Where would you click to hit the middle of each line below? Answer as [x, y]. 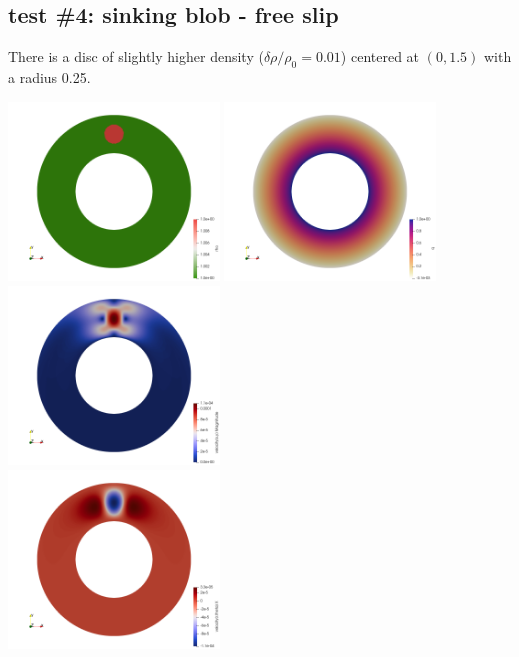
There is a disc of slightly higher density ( [136, 56]
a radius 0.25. [49, 77]
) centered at [380, 56]
